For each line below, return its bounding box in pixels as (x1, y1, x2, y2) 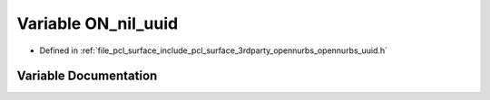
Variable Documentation (16, 68, 158, 84)
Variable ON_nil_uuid (16, 14, 179, 33)
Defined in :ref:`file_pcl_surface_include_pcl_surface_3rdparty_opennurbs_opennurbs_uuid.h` (39, 45, 388, 56)
